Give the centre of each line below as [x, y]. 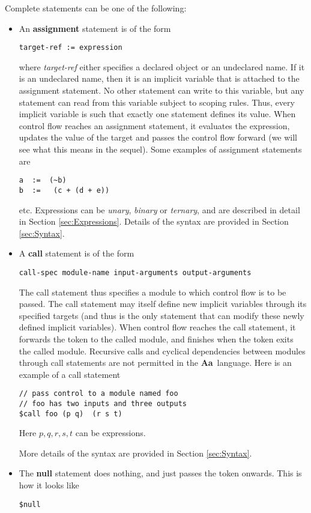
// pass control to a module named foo [98, 394]
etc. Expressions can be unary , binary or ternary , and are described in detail [159, 209]
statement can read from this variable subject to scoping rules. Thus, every [157, 102]
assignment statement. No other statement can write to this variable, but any [162, 90]
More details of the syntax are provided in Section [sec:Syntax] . [135, 453]
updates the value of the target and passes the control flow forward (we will [158, 137]
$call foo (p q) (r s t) [71, 414]
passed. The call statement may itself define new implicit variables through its [163, 304]
